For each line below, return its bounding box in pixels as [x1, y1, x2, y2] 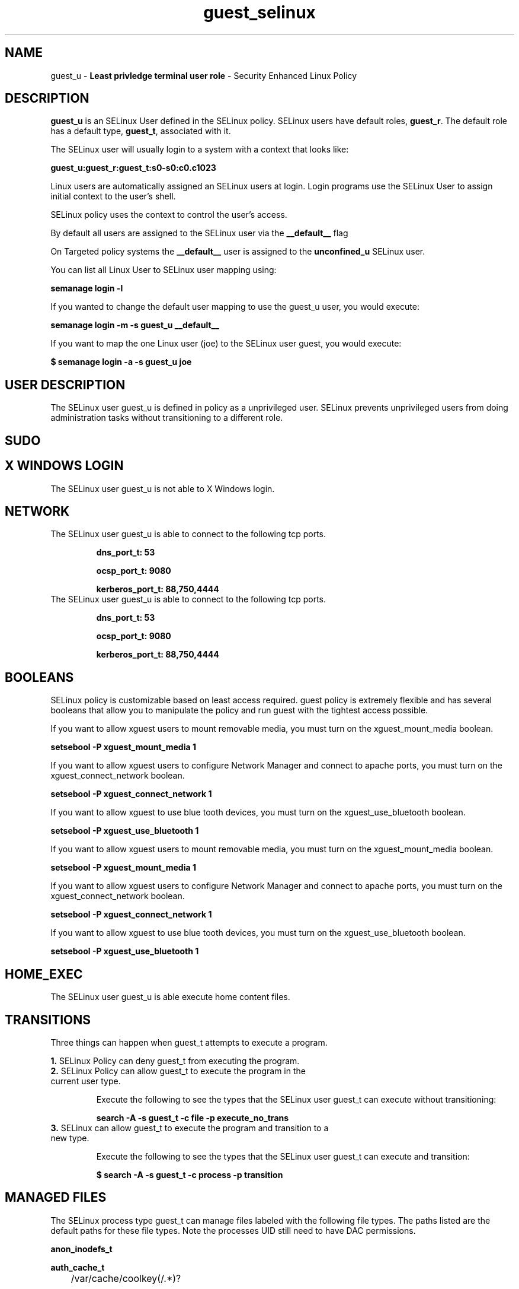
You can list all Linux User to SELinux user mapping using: [50, 265, 277, 275]
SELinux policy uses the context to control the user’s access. [50, 209, 287, 220]
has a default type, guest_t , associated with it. [50, 126, 231, 136]
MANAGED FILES [5, 1190, 107, 1205]
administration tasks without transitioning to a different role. [50, 412, 283, 423]
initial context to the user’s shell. [50, 191, 176, 202]
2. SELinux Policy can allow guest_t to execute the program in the [50, 1065, 306, 1076]
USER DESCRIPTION [5, 377, 126, 392]
